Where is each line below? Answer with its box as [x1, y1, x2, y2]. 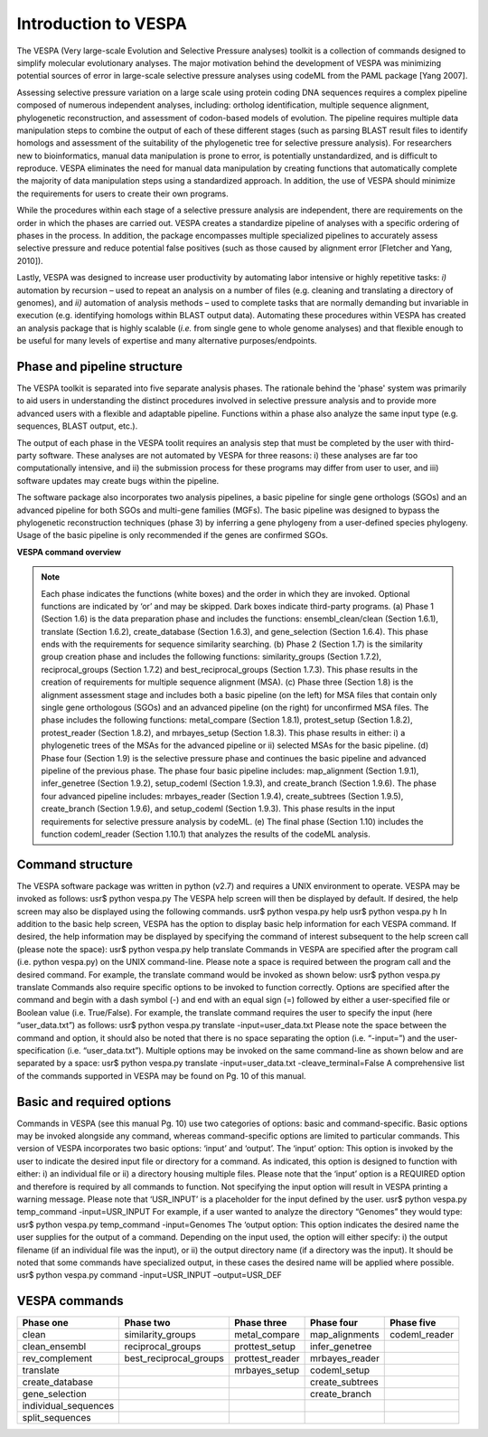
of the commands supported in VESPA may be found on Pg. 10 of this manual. [16, 1070, 306, 1081]
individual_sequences [22, 1400, 115, 1413]
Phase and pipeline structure [16, 358, 183, 374]
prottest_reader [233, 1352, 300, 1365]
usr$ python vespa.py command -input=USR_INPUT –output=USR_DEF [16, 1270, 282, 1281]
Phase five [389, 1317, 436, 1329]
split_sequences [22, 1412, 91, 1424]
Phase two [124, 1317, 171, 1329]
